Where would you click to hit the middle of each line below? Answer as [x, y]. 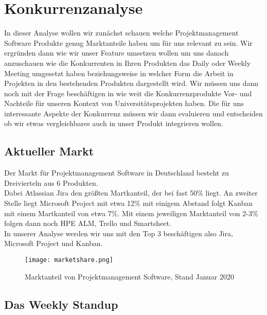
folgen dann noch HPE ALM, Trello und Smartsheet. [88, 223]
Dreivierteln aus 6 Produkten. [51, 182]
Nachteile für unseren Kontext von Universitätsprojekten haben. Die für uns [124, 103]
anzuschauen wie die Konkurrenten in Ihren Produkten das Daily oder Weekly [128, 63]
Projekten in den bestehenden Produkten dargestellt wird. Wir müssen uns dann [131, 83]
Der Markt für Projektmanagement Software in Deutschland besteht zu [117, 173]
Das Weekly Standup [61, 304]
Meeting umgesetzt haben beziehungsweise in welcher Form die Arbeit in [119, 73]
